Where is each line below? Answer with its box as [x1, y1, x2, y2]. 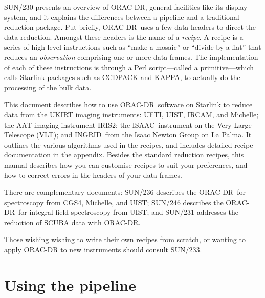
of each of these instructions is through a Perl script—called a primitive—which [4, 62, 254, 72]
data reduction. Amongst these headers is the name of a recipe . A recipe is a [4, 31, 244, 42]
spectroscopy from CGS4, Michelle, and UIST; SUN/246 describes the [4, 196, 224, 207]
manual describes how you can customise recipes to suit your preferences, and [4, 159, 248, 170]
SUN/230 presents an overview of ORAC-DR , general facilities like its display [4, 2, 248, 12]
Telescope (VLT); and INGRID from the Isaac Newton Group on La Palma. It [4, 129, 252, 140]
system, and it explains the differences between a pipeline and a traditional [4, 11, 239, 22]
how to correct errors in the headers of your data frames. [4, 169, 182, 180]
